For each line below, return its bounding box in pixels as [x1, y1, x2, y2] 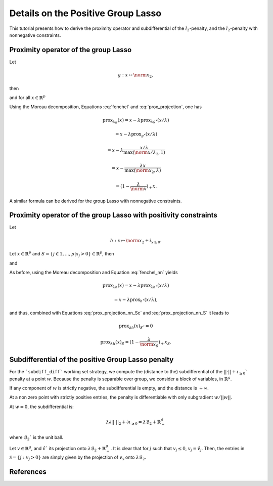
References [9, 468, 47, 476]
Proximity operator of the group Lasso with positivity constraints [9, 211, 217, 219]
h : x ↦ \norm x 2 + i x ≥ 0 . [110, 238, 162, 245]
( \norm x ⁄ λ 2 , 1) [132, 149, 165, 156]
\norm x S [140, 341, 159, 348]
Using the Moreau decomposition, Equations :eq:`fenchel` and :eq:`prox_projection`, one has [9, 104, 202, 110]
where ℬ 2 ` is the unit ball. [9, 434, 63, 442]
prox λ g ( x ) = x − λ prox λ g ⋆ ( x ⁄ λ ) [102, 117, 169, 124]
